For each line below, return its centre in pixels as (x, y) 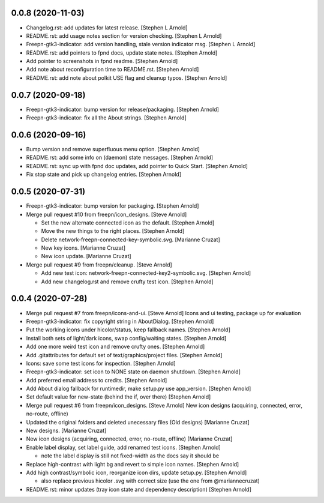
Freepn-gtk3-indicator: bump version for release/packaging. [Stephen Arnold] (122, 109)
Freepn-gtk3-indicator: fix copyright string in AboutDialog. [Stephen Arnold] (120, 321)
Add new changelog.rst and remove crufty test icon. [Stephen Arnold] (127, 282)
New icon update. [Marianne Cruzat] (86, 256)
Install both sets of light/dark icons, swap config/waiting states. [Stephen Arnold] (126, 338)
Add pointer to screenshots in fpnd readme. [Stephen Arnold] (102, 61)
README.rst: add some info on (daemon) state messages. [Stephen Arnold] (119, 158)
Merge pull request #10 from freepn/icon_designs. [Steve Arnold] (106, 214)
